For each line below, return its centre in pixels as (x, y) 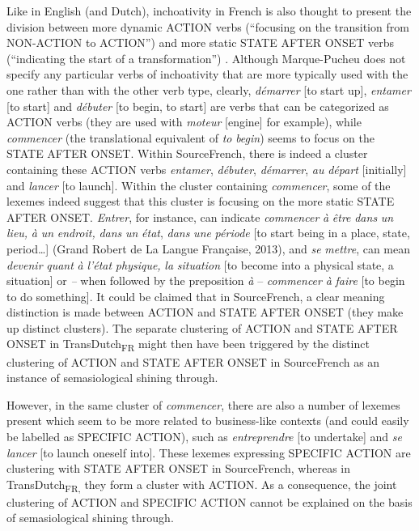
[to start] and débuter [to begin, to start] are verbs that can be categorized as (198, 106)
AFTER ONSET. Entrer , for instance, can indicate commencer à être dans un (200, 217)
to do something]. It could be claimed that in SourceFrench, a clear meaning (196, 296)
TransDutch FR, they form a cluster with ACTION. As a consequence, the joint (202, 485)
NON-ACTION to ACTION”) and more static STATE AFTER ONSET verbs (201, 42)
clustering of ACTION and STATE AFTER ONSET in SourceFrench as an (193, 361)
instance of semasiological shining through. (112, 378)
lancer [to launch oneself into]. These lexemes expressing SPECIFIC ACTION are (209, 452)
